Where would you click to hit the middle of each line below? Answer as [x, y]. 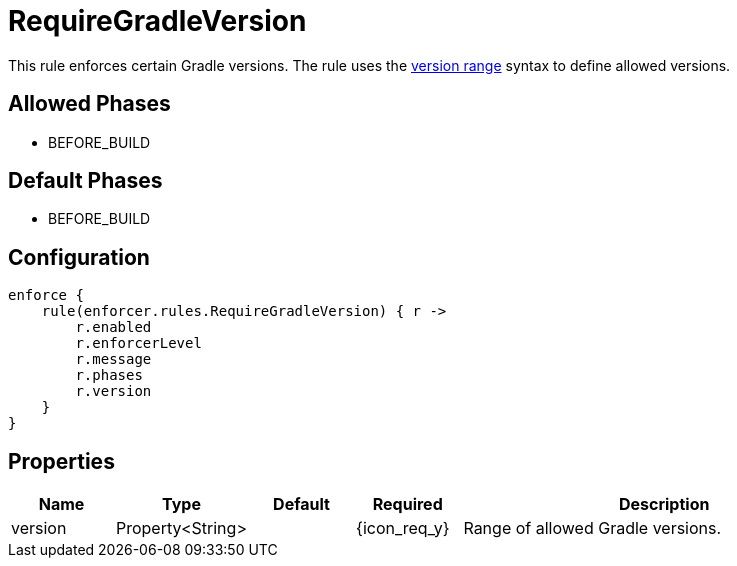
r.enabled [113, 327]
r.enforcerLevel [138, 343]
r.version [113, 391]
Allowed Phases [89, 104]
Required [407, 504]
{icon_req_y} [403, 528]
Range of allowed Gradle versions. [592, 528]
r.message [113, 359]
